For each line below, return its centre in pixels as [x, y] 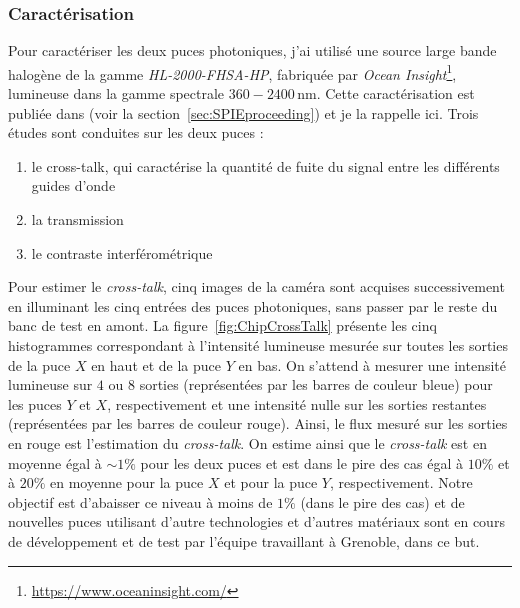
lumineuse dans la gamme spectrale [116, 93]
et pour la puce [271, 482]
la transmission [77, 219]
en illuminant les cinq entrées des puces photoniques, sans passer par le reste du [253, 305]
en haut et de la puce [156, 364]
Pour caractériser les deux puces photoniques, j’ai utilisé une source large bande [252, 50]
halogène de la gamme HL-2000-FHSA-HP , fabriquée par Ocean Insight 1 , [232, 72]
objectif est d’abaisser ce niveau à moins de [140, 501]
